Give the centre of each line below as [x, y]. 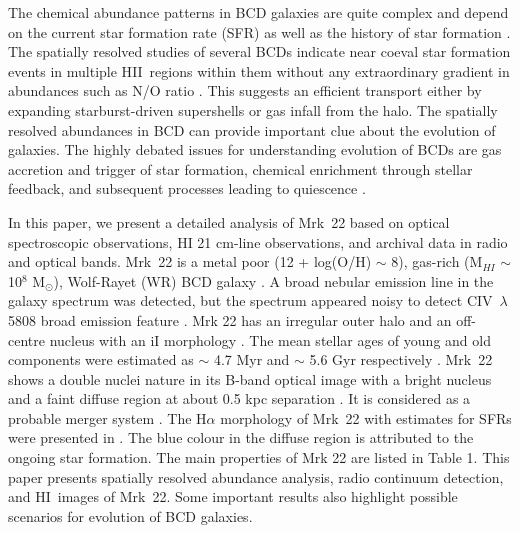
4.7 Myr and [251, 359]
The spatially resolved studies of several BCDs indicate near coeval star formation [259, 51]
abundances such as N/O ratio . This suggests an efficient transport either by [245, 90]
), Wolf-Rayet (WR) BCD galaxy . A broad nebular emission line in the [273, 280]
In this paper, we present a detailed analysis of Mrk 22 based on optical [229, 221]
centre [26, 339]
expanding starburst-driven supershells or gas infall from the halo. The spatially [253, 109]
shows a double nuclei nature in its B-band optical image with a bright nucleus [250, 378]
